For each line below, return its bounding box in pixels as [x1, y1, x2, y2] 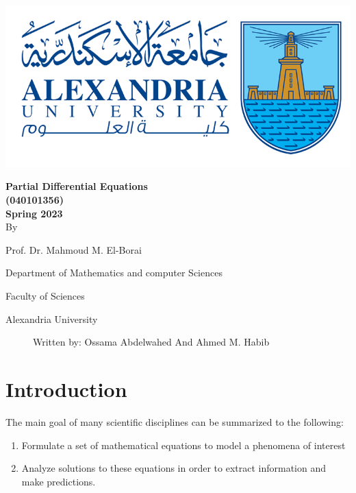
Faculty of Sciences [5, 289, 85, 303]
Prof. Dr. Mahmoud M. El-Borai [5, 242, 142, 256]
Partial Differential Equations [5, 179, 148, 193]
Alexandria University [5, 311, 98, 326]
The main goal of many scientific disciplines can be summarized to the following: [5, 414, 344, 429]
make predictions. [21, 474, 96, 488]
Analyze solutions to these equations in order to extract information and [21, 461, 327, 475]
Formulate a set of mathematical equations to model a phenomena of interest [21, 437, 346, 452]
